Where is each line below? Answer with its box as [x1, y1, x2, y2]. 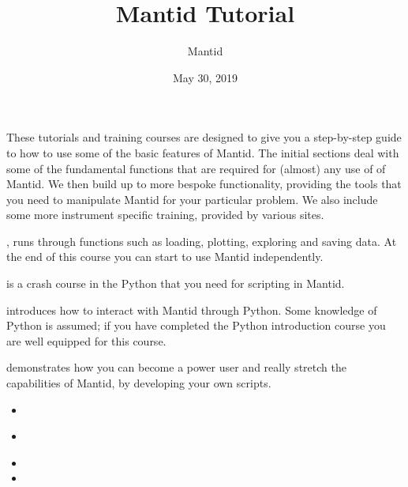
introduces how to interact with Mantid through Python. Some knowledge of [6, 301, 377, 318]
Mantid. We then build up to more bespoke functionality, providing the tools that [6, 176, 402, 192]
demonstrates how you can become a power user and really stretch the [6, 359, 346, 376]
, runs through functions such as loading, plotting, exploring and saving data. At [6, 232, 397, 249]
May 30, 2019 [172, 69, 238, 85]
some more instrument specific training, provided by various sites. [6, 206, 324, 223]
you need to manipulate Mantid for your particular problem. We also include [6, 191, 378, 207]
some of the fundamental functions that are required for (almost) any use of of [6, 160, 386, 176]
